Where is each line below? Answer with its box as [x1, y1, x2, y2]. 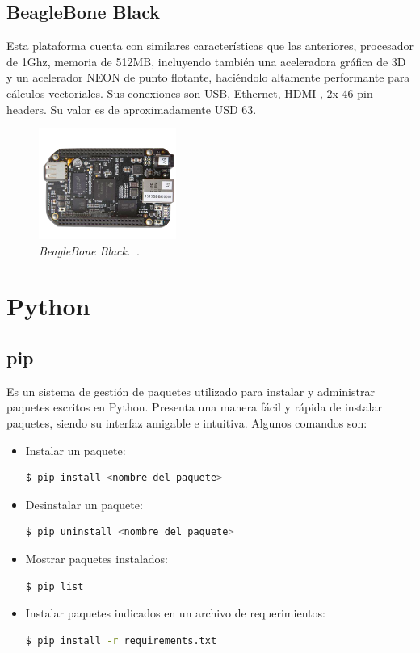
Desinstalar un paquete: [25, 495, 143, 512]
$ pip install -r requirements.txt [25, 634, 217, 647]
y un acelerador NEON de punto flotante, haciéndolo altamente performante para [6, 69, 410, 86]
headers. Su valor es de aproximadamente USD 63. [6, 100, 257, 117]
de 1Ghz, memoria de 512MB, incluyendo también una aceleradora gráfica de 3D [6, 53, 406, 70]
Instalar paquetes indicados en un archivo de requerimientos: [25, 605, 325, 621]
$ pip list [25, 580, 84, 592]
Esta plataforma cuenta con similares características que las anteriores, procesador [6, 37, 414, 54]
